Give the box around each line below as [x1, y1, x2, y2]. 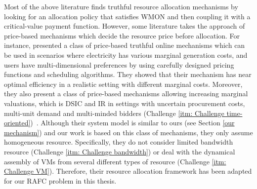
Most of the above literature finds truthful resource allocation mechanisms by [4, 1, 238, 11]
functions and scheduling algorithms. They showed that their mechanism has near [4, 69, 252, 79]
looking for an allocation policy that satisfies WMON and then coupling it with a [4, 11, 251, 21]
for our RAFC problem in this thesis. [4, 175, 117, 186]
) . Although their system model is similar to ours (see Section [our [30, 117, 235, 128]
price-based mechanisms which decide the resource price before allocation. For [4, 30, 240, 40]
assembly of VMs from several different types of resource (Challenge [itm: [4, 156, 226, 166]
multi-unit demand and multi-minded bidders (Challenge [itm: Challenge [4, 108, 224, 118]
